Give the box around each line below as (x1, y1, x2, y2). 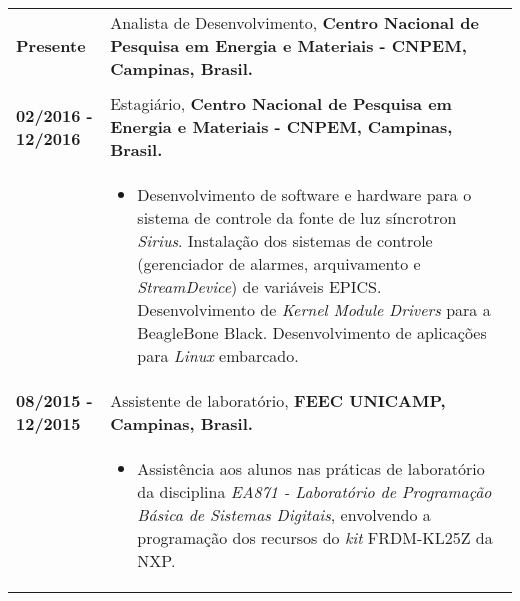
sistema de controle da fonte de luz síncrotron (137, 206, 457, 229)
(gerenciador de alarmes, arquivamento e (137, 252, 421, 275)
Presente (16, 34, 86, 57)
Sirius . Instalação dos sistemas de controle (137, 229, 433, 252)
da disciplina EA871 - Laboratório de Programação (137, 480, 492, 503)
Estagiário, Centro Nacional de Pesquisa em (110, 92, 452, 115)
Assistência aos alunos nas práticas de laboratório (137, 457, 485, 480)
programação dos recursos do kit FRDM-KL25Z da (137, 526, 493, 549)
